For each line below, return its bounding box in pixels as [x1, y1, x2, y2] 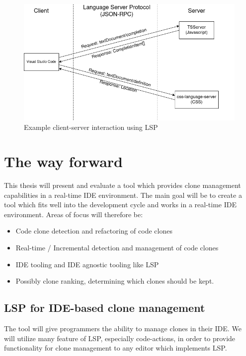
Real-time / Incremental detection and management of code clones [15, 242, 219, 253]
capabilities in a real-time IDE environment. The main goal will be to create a [4, 189, 242, 200]
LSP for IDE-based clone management [4, 300, 205, 315]
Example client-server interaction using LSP [24, 122, 158, 132]
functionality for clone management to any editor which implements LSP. [4, 343, 227, 353]
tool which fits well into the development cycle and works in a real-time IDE [4, 199, 237, 210]
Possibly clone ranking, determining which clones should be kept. [15, 276, 214, 286]
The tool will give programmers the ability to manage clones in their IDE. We [4, 323, 242, 334]
